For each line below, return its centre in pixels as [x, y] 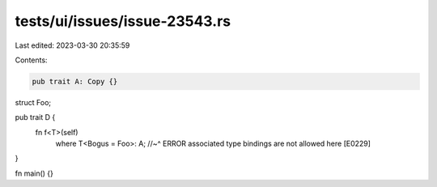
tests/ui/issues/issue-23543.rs [123, 21]
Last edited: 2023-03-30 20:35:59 [72, 45]
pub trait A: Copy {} [75, 81]
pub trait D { [35, 117]
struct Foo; [33, 102]
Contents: [31, 60]
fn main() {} [34, 173]
